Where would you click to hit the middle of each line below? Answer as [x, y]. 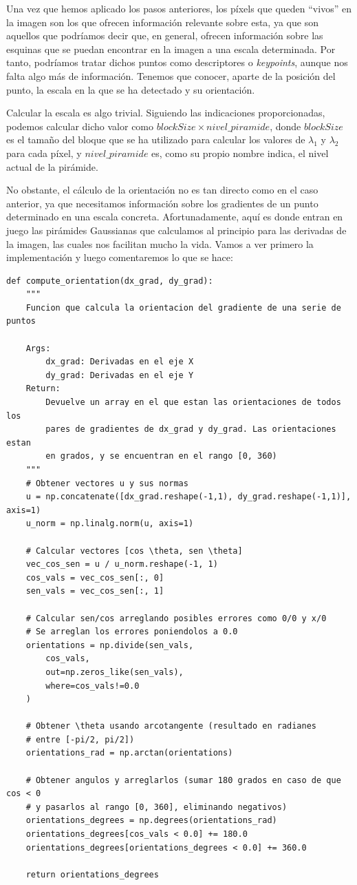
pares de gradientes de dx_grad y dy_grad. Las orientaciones [191, 429]
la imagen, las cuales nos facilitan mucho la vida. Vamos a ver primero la [160, 243]
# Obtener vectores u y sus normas [107, 483]
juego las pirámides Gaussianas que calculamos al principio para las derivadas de [176, 230]
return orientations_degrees [92, 874]
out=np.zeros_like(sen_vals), [115, 672]
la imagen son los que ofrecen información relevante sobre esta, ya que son [162, 22]
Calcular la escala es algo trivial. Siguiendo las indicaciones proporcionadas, [166, 113]
